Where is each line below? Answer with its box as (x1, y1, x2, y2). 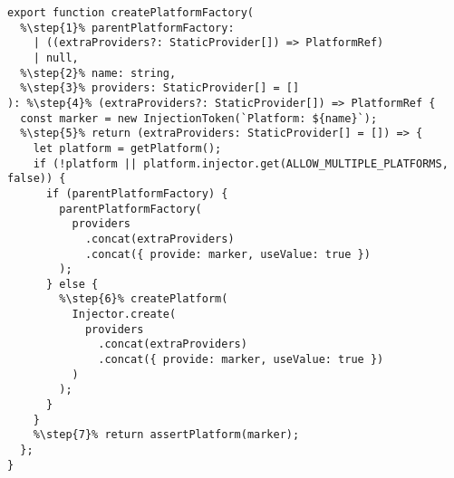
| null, (33, 51, 79, 64)
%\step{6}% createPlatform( (59, 292, 228, 306)
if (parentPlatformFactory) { (45, 186, 228, 200)
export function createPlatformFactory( (7, 6, 255, 19)
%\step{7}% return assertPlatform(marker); (33, 428, 300, 442)
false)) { (7, 172, 66, 186)
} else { (45, 277, 99, 291)
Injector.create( (72, 308, 177, 321)
